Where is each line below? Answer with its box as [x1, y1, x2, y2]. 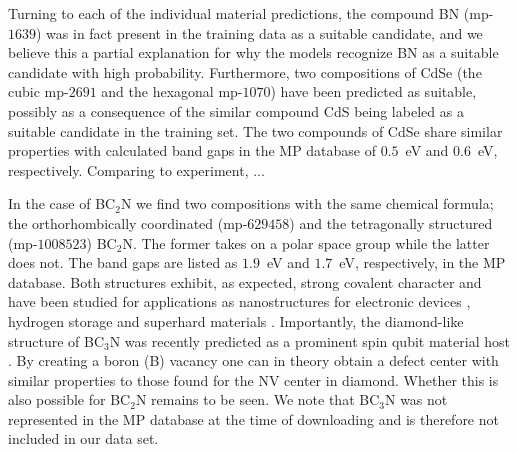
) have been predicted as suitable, [270, 81, 477, 102]
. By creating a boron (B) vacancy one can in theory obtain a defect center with [8, 350, 499, 371]
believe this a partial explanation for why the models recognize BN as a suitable [8, 42, 499, 63]
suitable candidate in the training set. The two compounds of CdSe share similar [8, 120, 503, 141]
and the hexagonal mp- [101, 81, 243, 102]
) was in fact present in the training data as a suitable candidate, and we [36, 22, 483, 43]
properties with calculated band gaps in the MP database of [8, 140, 377, 161]
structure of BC [8, 330, 105, 351]
